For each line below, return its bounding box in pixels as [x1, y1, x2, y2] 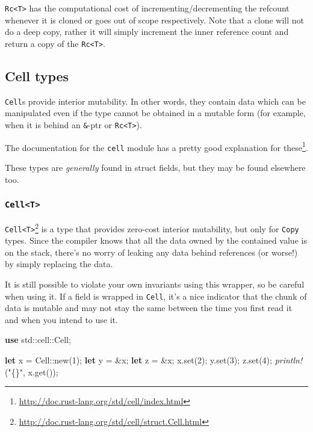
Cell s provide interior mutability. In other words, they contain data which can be [5, 94, 306, 107]
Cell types [5, 66, 69, 85]
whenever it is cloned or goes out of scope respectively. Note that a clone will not [5, 13, 304, 26]
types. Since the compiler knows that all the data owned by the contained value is [5, 234, 307, 247]
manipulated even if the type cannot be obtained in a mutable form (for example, [5, 106, 306, 119]
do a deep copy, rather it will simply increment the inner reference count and [5, 25, 289, 38]
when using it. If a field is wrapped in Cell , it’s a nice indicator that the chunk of [5, 289, 307, 302]
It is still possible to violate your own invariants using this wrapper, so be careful [5, 277, 305, 290]
